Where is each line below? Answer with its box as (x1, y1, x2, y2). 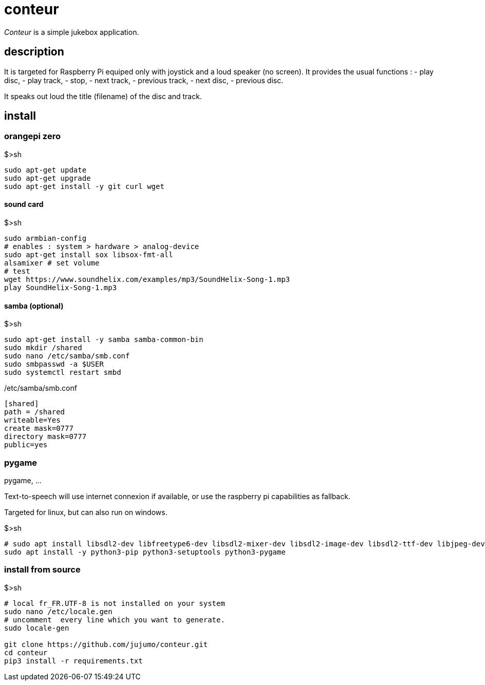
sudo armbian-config (4, 234, 87, 243)
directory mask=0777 (4, 432, 87, 441)
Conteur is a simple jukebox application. (4, 27, 139, 36)
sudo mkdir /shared (4, 344, 82, 352)
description (4, 45, 64, 59)
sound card (4, 200, 44, 209)
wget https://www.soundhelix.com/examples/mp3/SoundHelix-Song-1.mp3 (4, 275, 290, 284)
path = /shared (4, 408, 65, 416)
